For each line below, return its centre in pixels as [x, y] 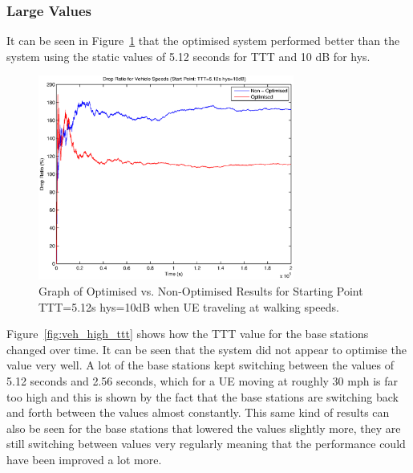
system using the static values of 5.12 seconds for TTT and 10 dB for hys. [188, 56]
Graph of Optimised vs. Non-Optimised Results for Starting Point [201, 291]
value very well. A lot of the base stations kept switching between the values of [200, 365]
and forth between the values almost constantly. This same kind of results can [198, 412]
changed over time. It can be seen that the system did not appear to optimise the [206, 349]
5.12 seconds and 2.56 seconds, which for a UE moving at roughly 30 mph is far [202, 380]
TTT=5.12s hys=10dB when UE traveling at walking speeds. [189, 306]
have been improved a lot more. [84, 459]
